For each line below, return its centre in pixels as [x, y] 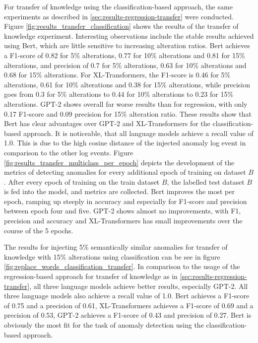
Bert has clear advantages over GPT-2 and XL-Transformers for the [107, 123]
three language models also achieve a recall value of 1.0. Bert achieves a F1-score [127, 296]
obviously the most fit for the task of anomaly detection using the [104, 325]
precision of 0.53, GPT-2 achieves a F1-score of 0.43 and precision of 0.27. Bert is [128, 315]
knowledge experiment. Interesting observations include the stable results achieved [129, 35]
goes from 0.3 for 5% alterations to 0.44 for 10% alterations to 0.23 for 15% [119, 94]
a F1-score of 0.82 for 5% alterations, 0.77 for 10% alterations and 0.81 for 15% [125, 55]
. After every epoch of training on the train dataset [82, 181]
